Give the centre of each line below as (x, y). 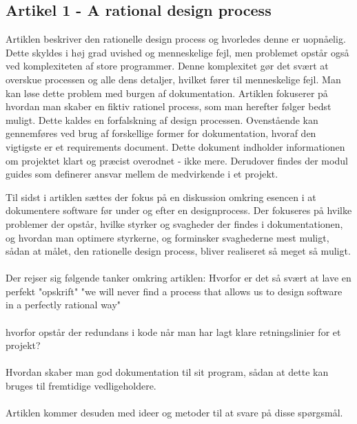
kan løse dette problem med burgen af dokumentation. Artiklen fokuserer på (167, 93)
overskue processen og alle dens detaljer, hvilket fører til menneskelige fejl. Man (173, 79)
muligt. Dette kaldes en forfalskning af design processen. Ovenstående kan (162, 119)
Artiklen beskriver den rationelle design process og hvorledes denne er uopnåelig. (176, 39)
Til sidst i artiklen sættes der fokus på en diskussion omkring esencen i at (161, 197)
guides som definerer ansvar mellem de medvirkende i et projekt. (142, 174)
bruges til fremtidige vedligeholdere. (81, 386)
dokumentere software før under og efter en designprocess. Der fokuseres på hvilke (179, 210)
